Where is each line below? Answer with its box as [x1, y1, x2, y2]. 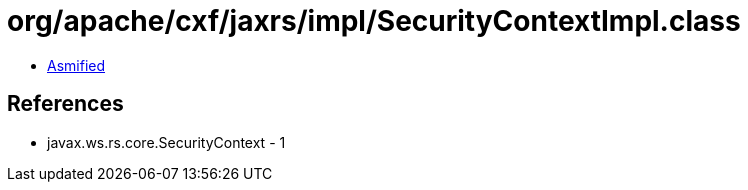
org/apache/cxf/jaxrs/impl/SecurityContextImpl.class [7, 4, 741, 38]
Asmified [47, 56, 106, 74]
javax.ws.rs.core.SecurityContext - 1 [47, 133, 286, 151]
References [7, 91, 124, 117]
